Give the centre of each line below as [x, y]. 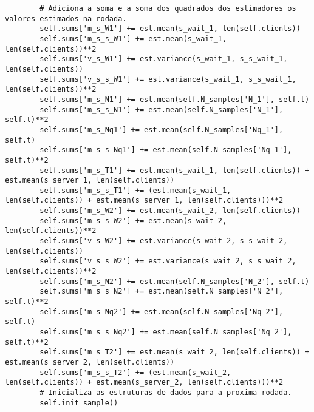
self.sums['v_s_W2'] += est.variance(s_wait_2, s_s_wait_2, [164, 241]
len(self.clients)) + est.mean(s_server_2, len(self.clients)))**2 [144, 383]
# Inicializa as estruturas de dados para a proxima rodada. [166, 392]
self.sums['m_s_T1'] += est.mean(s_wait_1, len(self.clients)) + [175, 170]
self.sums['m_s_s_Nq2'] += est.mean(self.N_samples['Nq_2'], [166, 332]
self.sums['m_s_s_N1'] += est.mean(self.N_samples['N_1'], [162, 110]
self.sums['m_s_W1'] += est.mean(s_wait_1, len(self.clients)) [170, 29]
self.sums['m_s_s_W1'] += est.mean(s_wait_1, [133, 39]
